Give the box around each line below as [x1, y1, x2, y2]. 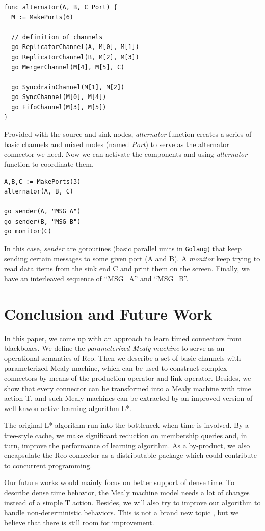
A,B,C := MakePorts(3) [4, 178, 81, 185]
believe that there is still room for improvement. [4, 517, 154, 527]
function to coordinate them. [4, 158, 94, 169]
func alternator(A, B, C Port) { [4, 4, 117, 11]
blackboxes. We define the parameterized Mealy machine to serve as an [4, 343, 225, 353]
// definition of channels [11, 33, 103, 41]
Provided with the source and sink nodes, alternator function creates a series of [4, 129, 252, 139]
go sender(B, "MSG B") [4, 218, 81, 225]
